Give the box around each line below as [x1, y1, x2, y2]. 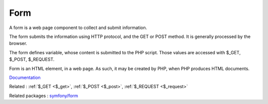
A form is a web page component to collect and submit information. [9, 25, 147, 31]
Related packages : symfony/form [9, 93, 78, 99]
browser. [9, 40, 27, 46]
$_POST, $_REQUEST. [9, 57, 55, 63]
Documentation [9, 74, 41, 80]
